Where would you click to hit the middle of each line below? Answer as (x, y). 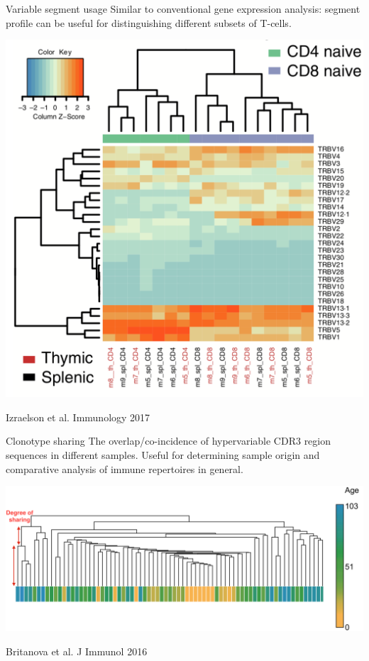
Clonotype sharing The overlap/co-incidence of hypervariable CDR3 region (169, 441)
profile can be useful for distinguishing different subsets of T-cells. (149, 22)
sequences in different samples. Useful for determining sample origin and (163, 454)
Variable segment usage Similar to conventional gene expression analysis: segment (183, 9)
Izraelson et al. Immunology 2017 (78, 417)
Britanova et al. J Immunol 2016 (77, 651)
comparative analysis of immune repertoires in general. (125, 468)
